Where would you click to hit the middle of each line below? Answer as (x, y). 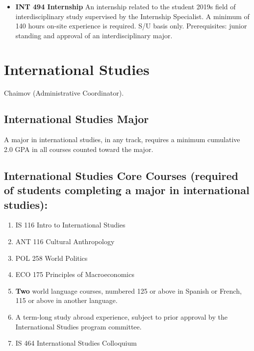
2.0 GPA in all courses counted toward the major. (79, 149)
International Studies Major (76, 119)
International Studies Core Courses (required (121, 175)
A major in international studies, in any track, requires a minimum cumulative (122, 139)
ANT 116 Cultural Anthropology (65, 241)
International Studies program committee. (78, 326)
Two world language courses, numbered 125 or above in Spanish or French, (128, 290)
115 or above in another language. (66, 300)
